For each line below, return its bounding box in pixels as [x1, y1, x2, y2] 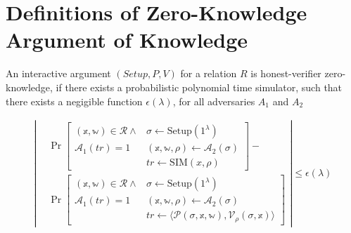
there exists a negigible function [6, 93, 143, 108]
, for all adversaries [172, 93, 255, 108]
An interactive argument [6, 66, 111, 81]
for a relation [180, 66, 237, 81]
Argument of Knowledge [6, 25, 248, 54]
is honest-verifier [250, 66, 321, 81]
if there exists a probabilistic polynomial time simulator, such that [56, 79, 343, 94]
